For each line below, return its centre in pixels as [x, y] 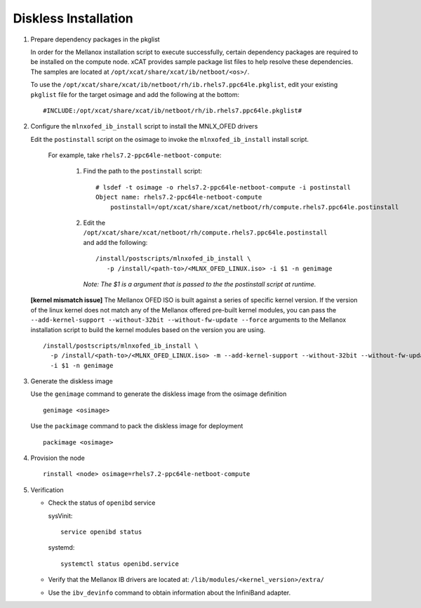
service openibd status [101, 532]
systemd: [61, 548]
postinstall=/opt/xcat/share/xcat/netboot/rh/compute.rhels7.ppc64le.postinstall [254, 207]
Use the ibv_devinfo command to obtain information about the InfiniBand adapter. [169, 593]
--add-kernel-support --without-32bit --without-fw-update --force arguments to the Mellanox [188, 320]
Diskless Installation [73, 18]
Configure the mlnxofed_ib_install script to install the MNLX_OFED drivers [144, 126]
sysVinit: [60, 515]
